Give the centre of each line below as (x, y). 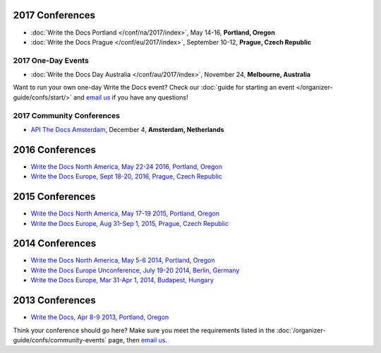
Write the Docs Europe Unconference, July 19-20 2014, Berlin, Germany (135, 270)
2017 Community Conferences (66, 115)
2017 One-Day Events (51, 60)
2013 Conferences (55, 300)
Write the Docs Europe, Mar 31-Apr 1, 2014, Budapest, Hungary (122, 280)
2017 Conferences (54, 15)
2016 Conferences (55, 149)
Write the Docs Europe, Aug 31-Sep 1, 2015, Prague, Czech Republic (130, 223)
